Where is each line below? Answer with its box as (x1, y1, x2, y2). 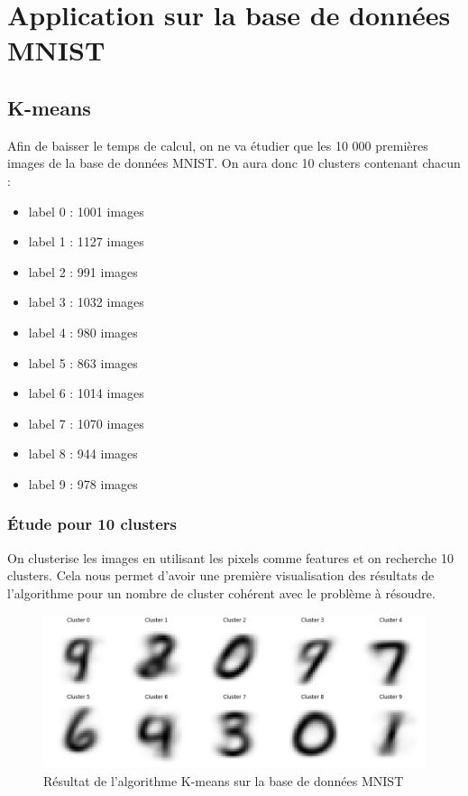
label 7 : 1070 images (28, 413, 144, 432)
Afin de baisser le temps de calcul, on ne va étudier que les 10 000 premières (7, 135, 428, 154)
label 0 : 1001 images (28, 201, 144, 220)
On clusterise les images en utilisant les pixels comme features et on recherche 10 (7, 548, 454, 567)
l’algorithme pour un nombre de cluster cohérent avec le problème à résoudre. (7, 583, 436, 602)
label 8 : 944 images (28, 444, 138, 463)
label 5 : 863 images (28, 353, 138, 372)
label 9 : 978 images (28, 474, 138, 493)
